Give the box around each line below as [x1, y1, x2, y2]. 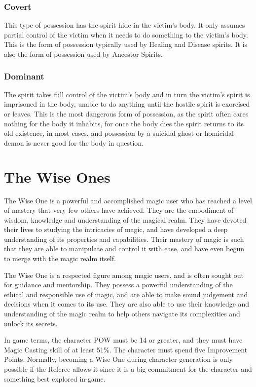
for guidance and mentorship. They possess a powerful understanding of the [4, 279, 233, 290]
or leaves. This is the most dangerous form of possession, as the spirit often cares [4, 109, 249, 118]
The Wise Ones [4, 166, 110, 187]
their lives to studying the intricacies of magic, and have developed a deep [4, 224, 228, 234]
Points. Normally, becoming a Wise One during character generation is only [4, 354, 233, 364]
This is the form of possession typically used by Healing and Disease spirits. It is [4, 39, 248, 49]
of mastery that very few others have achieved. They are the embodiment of [4, 205, 234, 215]
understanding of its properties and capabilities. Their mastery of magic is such [4, 233, 244, 244]
